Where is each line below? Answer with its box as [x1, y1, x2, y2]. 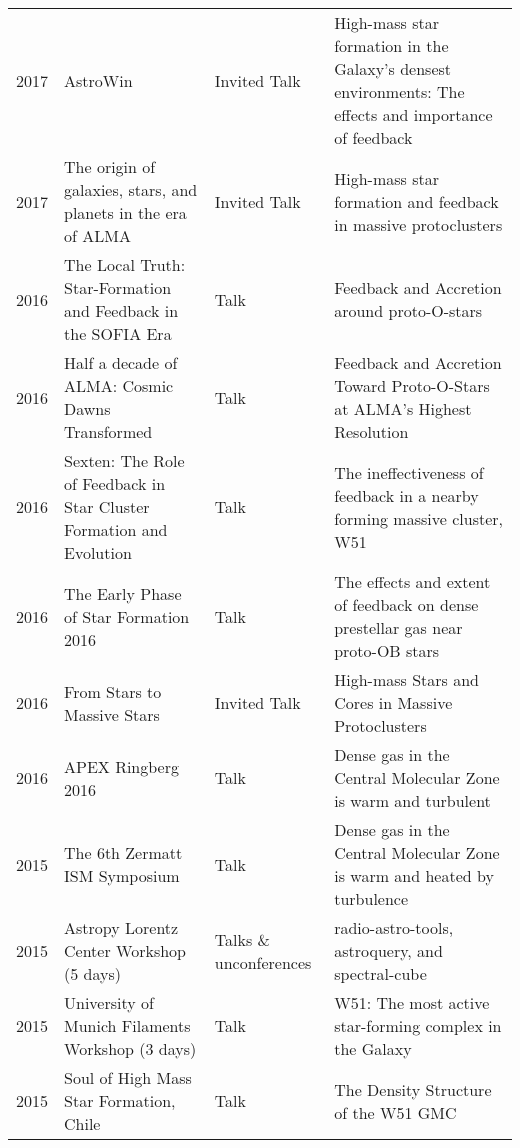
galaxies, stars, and [64, 178, 198, 201]
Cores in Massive [334, 691, 453, 714]
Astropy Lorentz [64, 916, 179, 939]
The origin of [64, 155, 156, 178]
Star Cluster [64, 495, 150, 518]
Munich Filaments [64, 1014, 191, 1037]
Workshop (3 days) [64, 1037, 197, 1060]
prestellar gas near [334, 616, 463, 639]
